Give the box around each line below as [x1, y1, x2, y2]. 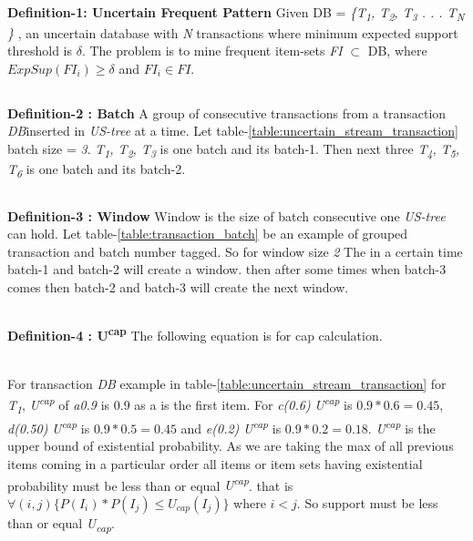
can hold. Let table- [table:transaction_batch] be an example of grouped [7, 224, 408, 243]
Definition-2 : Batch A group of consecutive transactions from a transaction [7, 103, 447, 122]
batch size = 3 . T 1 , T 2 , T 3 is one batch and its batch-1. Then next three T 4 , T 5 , [7, 138, 460, 160]
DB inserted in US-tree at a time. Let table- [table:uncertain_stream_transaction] [7, 121, 458, 140]
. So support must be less [296, 493, 438, 512]
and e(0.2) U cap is [180, 416, 282, 437]
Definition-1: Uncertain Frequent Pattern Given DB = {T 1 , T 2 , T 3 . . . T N [7, 3, 465, 25]
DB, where [367, 41, 427, 60]
